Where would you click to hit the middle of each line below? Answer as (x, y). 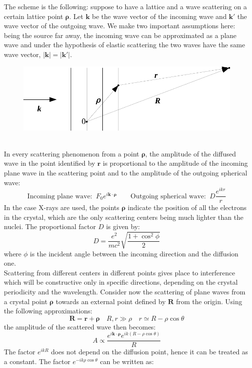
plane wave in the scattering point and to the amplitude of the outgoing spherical (126, 172)
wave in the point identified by (50, 163)
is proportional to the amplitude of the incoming (175, 163)
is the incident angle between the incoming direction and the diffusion (134, 253)
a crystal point (26, 301)
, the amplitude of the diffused (191, 153)
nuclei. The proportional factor (50, 226)
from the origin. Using (209, 301)
